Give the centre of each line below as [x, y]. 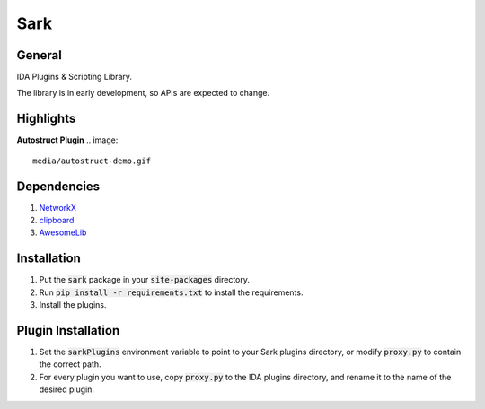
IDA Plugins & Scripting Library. [75, 77]
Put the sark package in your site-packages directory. [145, 280]
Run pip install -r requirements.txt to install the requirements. [171, 292]
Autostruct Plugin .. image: [67, 140]
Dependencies [58, 186]
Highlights [46, 119]
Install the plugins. [73, 305]
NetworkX [57, 207]
